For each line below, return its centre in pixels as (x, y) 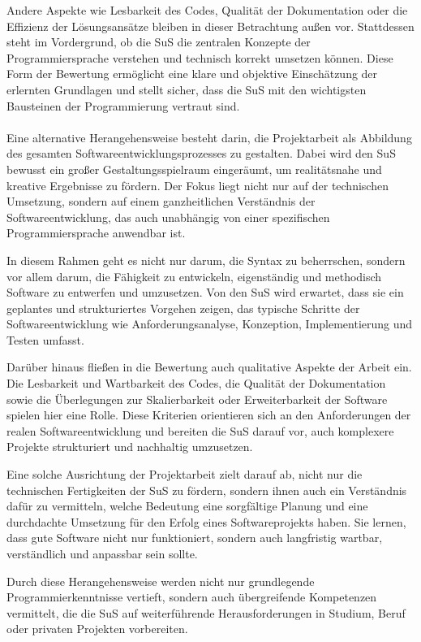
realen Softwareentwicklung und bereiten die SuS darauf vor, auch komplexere (200, 430)
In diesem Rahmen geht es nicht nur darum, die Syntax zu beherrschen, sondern (206, 260)
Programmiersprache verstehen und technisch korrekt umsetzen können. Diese (200, 57)
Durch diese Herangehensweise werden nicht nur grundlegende (161, 581)
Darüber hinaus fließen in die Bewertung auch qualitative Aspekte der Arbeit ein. (209, 367)
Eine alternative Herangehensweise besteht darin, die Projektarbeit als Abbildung (209, 137)
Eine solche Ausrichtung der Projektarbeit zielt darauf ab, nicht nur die (185, 474)
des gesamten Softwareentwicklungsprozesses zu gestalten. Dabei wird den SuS (201, 153)
